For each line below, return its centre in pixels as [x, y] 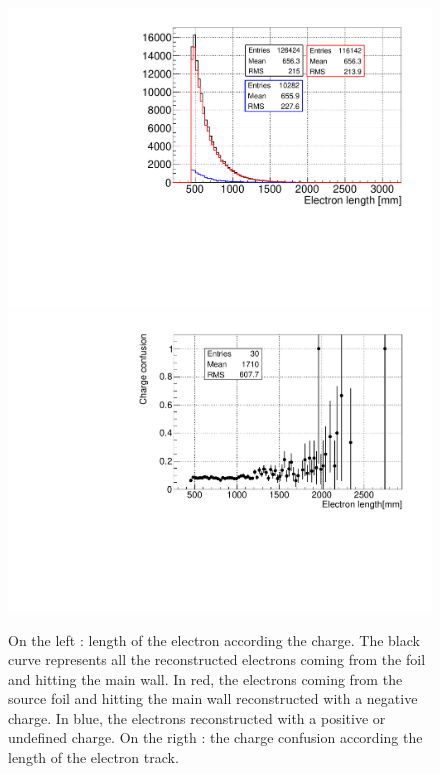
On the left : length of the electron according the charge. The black [214, 639]
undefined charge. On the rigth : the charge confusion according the [215, 737]
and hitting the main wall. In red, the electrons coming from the [205, 678]
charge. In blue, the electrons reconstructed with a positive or [197, 717]
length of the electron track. [93, 757]
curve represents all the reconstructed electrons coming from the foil [217, 659]
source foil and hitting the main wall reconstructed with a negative [213, 698]
